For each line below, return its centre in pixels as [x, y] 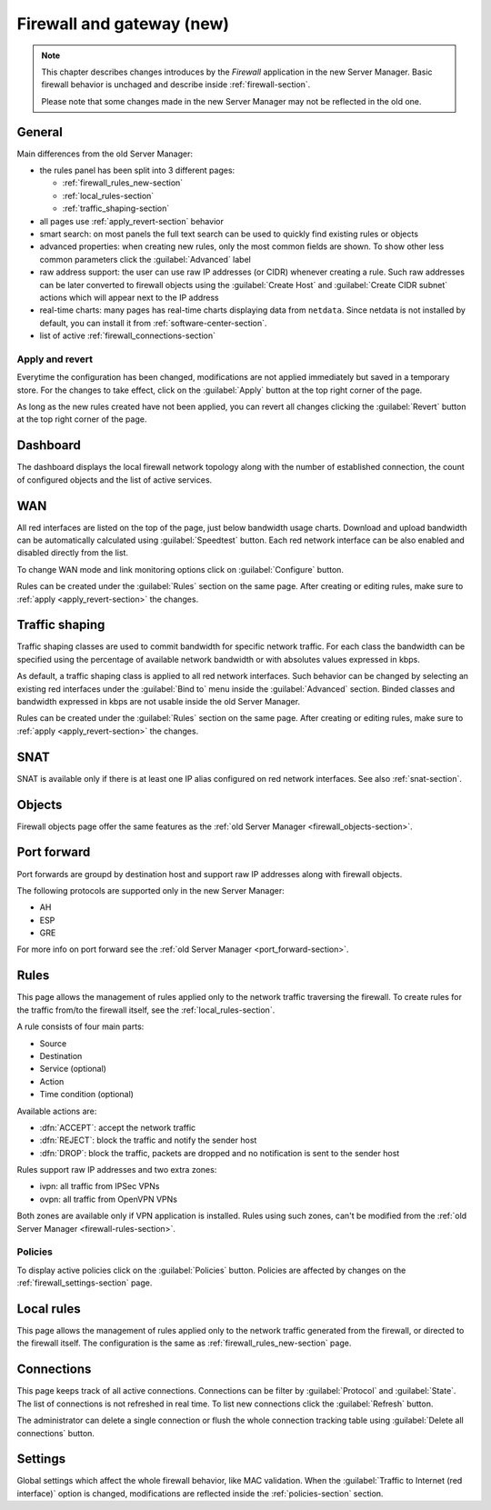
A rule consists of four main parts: [80, 1026]
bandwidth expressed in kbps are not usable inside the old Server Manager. [158, 702]
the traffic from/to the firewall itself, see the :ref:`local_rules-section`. [146, 1010]
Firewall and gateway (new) [123, 24]
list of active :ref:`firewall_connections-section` [127, 335]
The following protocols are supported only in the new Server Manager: [151, 890]
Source [53, 1043]
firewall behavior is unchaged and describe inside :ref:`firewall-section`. [176, 85]
